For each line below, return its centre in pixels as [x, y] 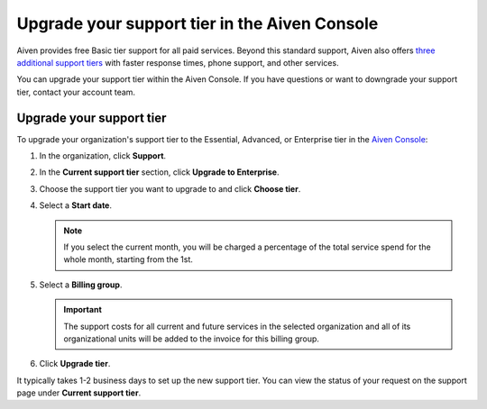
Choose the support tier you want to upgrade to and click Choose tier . [170, 188]
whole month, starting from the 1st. [129, 259]
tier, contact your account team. [76, 92]
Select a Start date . [76, 205]
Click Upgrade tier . [75, 364]
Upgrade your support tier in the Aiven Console [198, 23]
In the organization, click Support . [103, 156]
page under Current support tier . [79, 393]
